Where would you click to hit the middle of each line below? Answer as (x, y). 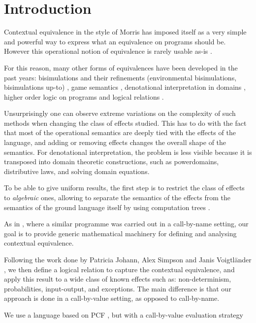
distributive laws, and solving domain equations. (77, 171)
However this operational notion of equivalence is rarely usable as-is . (108, 51)
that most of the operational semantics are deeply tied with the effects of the (120, 132)
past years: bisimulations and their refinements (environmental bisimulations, (120, 77)
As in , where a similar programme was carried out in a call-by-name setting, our (126, 224)
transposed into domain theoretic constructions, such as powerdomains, (112, 161)
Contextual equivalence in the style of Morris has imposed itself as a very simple (125, 32)
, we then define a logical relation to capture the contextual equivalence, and (119, 269)
